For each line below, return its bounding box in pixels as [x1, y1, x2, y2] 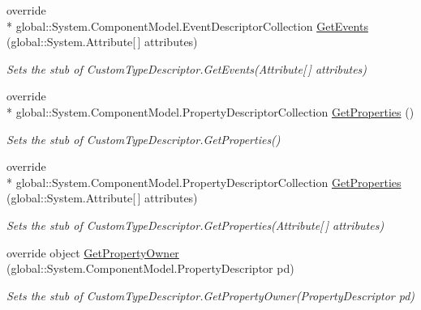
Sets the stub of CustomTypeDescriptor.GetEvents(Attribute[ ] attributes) [6, 60, 367, 77]
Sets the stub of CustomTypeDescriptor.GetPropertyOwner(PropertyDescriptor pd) [6, 287, 415, 304]
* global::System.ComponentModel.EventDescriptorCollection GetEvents [6, 17, 368, 34]
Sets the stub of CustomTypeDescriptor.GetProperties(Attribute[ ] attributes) [6, 216, 384, 233]
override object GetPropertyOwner [6, 244, 179, 261]
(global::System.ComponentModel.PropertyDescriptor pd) [6, 260, 294, 277]
